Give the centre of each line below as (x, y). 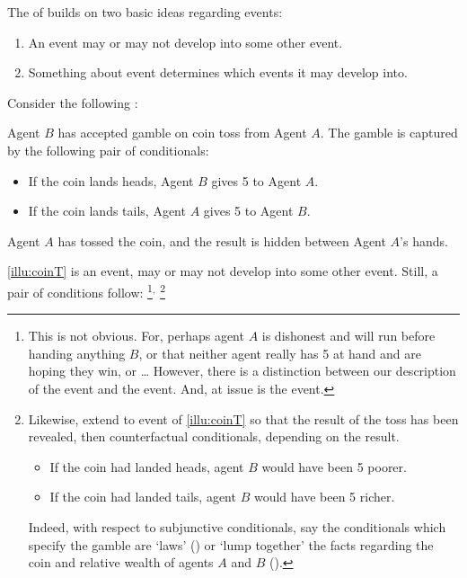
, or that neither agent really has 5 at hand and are (280, 353)
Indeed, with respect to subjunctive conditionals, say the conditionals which (237, 526)
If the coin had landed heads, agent (147, 466)
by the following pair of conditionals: (108, 150)
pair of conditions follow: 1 (80, 290)
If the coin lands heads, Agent (111, 180)
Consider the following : (73, 102)
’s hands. (424, 240)
